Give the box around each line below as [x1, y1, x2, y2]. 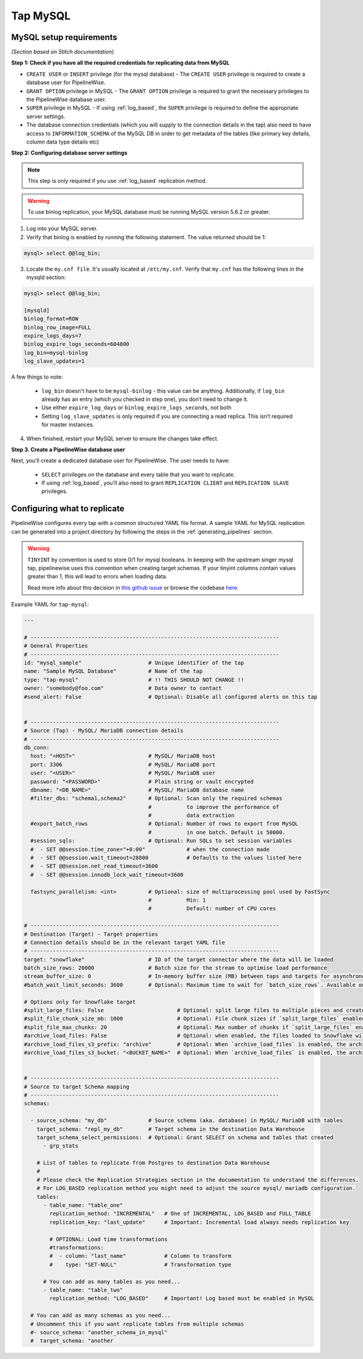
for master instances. [41, 421, 95, 428]
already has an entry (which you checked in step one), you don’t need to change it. [41, 395, 249, 403]
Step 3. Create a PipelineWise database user [11, 446, 125, 453]
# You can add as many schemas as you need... [30, 1312, 171, 1319]
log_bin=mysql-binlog [24, 349, 88, 356]
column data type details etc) [26, 138, 99, 145]
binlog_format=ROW [24, 316, 79, 322]
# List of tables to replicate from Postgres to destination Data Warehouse [36, 1160, 270, 1166]
